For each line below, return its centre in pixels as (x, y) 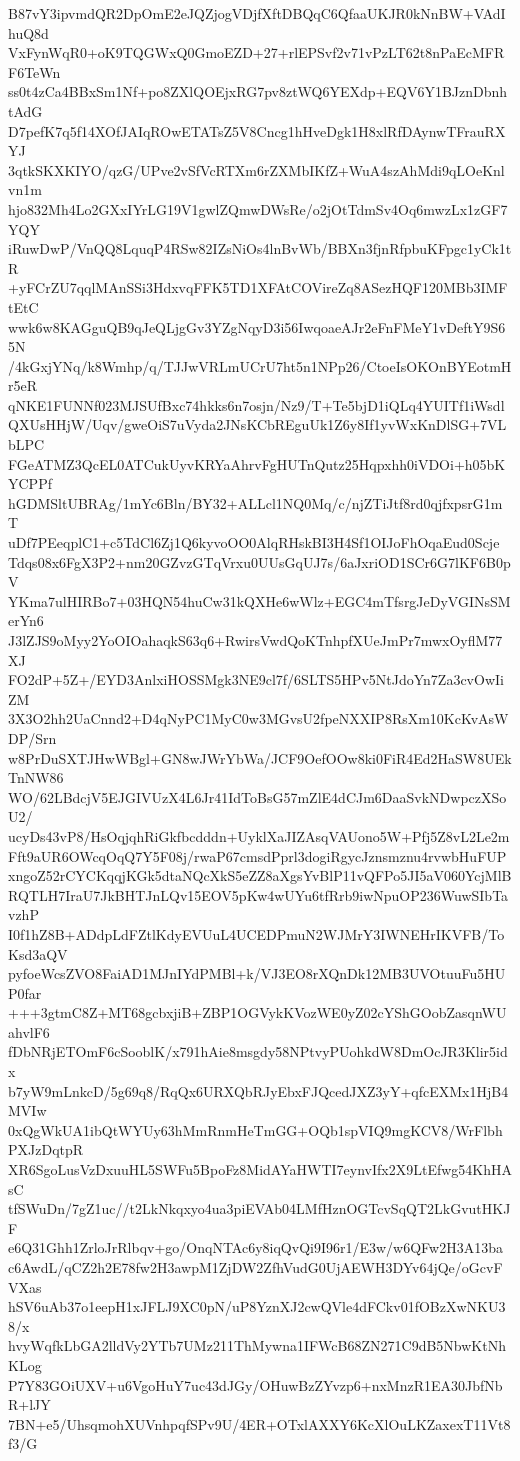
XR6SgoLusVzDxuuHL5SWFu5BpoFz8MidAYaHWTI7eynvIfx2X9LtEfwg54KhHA (260, 1169)
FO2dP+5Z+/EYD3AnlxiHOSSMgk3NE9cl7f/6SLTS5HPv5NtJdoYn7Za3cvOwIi (256, 679)
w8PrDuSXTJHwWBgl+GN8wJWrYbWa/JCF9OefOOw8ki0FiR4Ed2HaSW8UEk (260, 757)
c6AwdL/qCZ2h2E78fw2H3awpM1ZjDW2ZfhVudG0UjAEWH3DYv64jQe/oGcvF (255, 1267)
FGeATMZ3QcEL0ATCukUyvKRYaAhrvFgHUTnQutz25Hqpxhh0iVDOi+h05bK (257, 463)
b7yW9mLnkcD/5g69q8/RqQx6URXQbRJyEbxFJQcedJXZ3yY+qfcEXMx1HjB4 (258, 1090)
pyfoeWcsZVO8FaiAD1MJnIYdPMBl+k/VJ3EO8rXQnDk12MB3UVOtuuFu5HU (257, 973)
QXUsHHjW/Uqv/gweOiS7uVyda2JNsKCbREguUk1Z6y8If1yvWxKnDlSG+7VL (257, 424)
